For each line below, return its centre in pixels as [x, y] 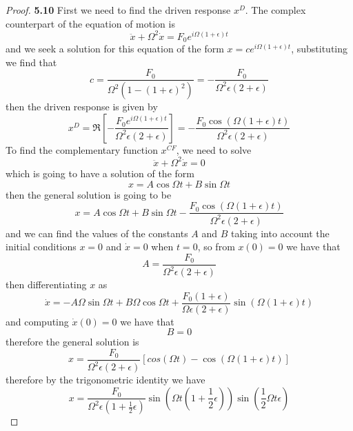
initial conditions [41, 247]
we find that [31, 62]
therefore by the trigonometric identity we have [105, 380]
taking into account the [280, 233]
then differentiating [46, 284]
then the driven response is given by [82, 107]
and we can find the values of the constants [97, 233]
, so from [216, 247]
